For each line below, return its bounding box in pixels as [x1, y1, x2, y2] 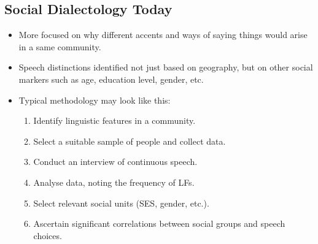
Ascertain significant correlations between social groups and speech [33, 217, 285, 230]
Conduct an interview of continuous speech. [33, 155, 198, 168]
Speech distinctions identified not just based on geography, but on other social [18, 61, 313, 74]
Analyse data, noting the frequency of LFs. [33, 175, 195, 188]
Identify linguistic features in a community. [33, 114, 196, 127]
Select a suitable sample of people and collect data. [33, 134, 226, 147]
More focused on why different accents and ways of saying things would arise [18, 28, 308, 41]
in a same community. [18, 40, 101, 53]
